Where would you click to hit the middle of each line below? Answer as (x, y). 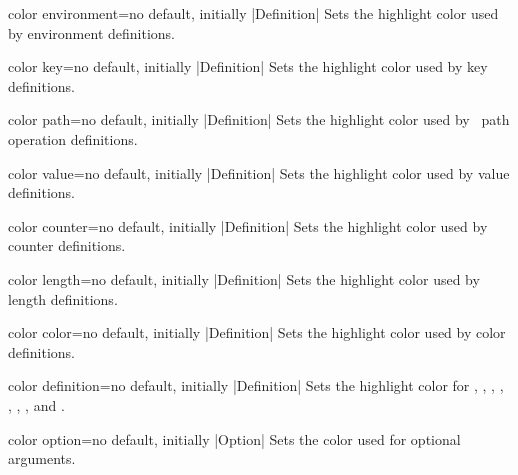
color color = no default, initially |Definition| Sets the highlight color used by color (257, 332)
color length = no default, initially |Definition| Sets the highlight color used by (244, 278)
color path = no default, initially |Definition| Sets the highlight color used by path (259, 119)
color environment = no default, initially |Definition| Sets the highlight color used (253, 13)
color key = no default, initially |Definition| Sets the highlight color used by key (248, 66)
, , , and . (36, 404)
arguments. (42, 458)
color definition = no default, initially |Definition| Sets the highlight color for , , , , (256, 385)
